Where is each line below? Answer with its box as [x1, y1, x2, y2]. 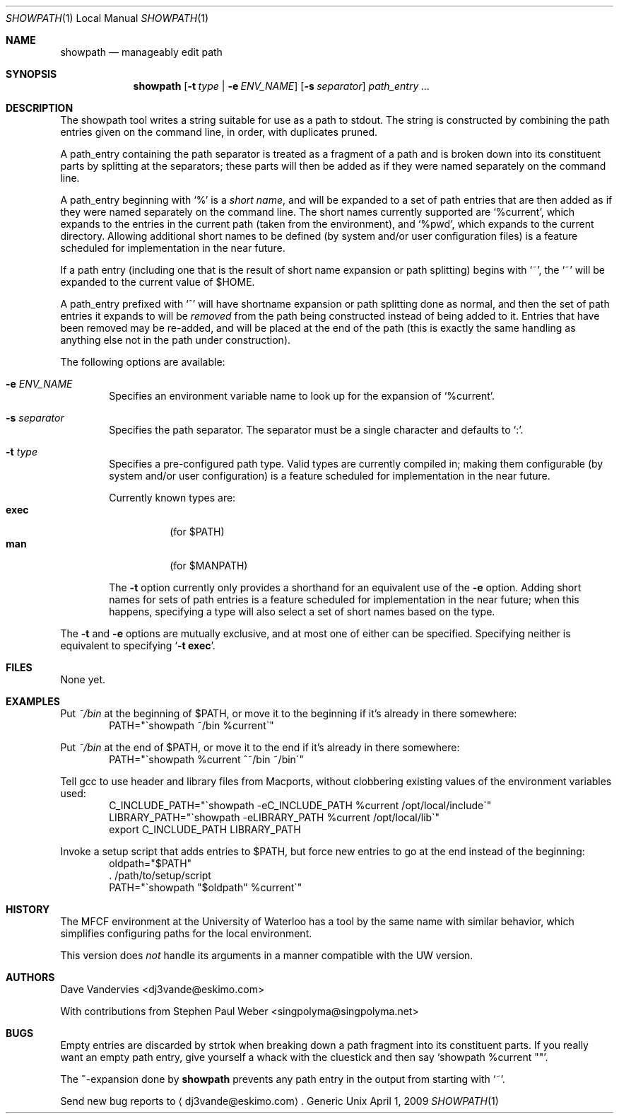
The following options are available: [60, 356, 225, 368]
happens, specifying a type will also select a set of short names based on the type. [109, 605, 495, 618]
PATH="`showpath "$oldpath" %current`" [109, 881, 302, 893]
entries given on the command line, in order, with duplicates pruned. [60, 126, 378, 138]
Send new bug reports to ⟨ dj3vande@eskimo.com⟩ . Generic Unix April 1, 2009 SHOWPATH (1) [60, 1095, 499, 1107]
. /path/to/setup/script [109, 869, 211, 881]
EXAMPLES [6, 695, 60, 707]
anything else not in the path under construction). [60, 334, 291, 346]
